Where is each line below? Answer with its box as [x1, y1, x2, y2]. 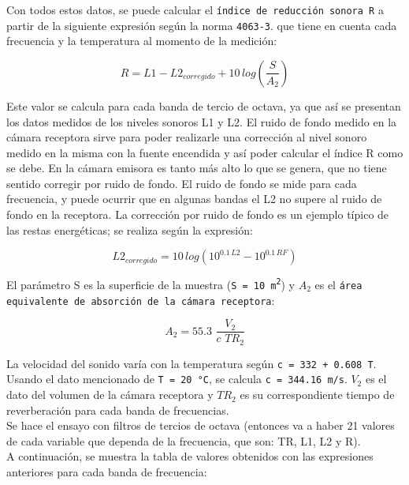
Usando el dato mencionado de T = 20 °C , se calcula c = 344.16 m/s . [6, 370, 348, 387]
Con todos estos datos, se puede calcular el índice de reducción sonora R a [6, 2, 384, 17]
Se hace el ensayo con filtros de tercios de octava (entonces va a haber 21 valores [6, 417, 395, 434]
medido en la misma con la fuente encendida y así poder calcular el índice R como [6, 144, 403, 160]
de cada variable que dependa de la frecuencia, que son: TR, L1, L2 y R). [6, 432, 361, 449]
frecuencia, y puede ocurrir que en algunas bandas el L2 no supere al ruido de [6, 190, 382, 207]
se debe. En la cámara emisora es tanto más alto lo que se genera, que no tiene [6, 160, 387, 176]
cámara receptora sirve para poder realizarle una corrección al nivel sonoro [6, 129, 367, 145]
